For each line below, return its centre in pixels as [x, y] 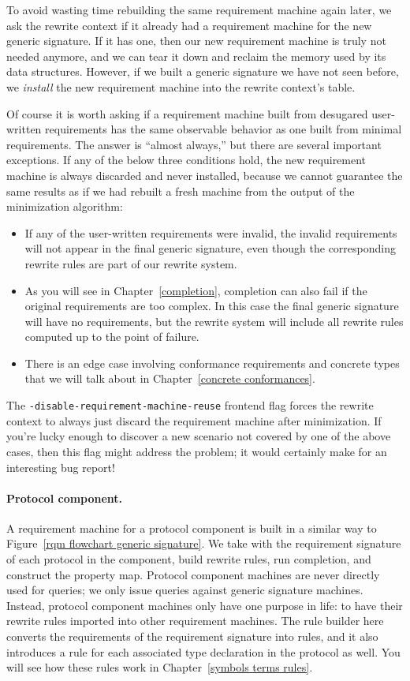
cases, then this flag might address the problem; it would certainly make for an [197, 451]
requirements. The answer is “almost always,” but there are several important [194, 144]
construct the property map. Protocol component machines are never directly [193, 574]
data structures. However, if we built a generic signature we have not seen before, [203, 71]
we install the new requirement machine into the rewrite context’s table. [181, 86]
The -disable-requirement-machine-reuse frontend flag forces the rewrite [190, 405]
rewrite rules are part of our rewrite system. [131, 263]
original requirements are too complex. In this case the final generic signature [212, 306]
